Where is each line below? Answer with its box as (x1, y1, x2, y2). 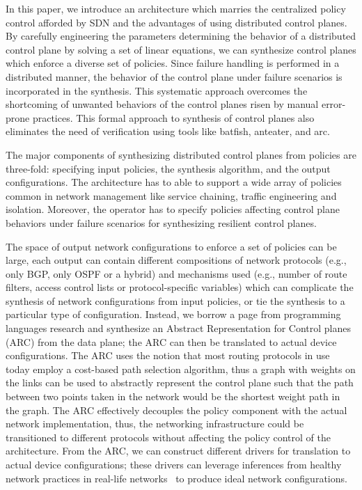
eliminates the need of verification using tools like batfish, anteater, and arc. (6, 124, 330, 139)
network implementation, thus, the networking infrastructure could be (6, 416, 304, 431)
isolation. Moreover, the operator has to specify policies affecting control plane (6, 202, 340, 216)
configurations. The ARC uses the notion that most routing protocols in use (6, 348, 330, 363)
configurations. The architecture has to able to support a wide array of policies (6, 175, 342, 189)
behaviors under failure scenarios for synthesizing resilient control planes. (6, 215, 317, 230)
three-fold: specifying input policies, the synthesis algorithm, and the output (6, 161, 331, 175)
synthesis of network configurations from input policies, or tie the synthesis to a (6, 293, 345, 308)
